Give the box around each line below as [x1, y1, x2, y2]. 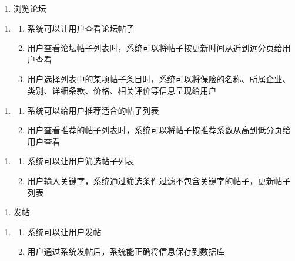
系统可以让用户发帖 [27, 225, 102, 238]
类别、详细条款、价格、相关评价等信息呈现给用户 [27, 84, 217, 96]
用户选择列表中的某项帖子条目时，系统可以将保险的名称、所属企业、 [27, 73, 291, 85]
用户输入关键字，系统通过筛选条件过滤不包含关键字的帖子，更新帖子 [27, 174, 291, 187]
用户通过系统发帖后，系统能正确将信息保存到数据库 [27, 245, 225, 257]
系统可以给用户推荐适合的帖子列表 [27, 104, 159, 116]
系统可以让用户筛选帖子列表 [27, 155, 135, 167]
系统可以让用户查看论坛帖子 [27, 22, 135, 34]
